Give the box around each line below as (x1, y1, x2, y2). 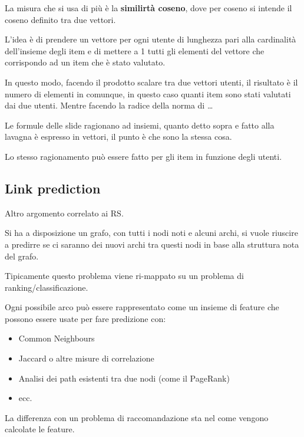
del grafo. (5, 249, 39, 262)
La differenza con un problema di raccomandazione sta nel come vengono (5, 411, 269, 423)
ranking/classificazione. (5, 281, 88, 293)
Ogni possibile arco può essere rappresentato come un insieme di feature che (5, 301, 279, 313)
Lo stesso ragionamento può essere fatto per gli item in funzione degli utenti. (5, 150, 282, 162)
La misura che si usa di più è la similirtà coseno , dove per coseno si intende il (5, 2, 292, 14)
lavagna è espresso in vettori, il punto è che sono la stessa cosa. (5, 130, 232, 143)
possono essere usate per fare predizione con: (5, 312, 166, 324)
